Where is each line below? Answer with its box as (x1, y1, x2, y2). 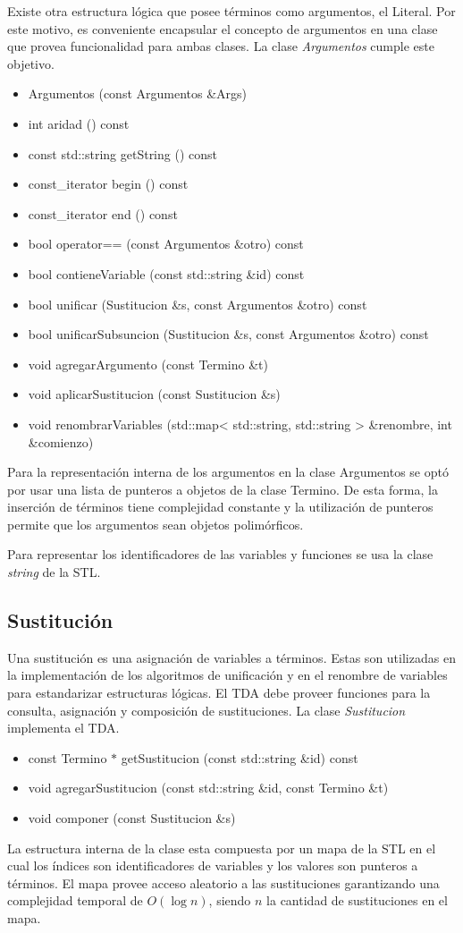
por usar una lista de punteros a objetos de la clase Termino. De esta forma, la (7, 479, 438, 498)
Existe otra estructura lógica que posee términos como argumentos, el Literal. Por (7, 2, 456, 20)
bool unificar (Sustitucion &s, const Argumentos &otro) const (28, 294, 367, 313)
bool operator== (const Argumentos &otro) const (28, 234, 304, 253)
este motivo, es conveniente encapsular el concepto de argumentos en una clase (7, 19, 438, 38)
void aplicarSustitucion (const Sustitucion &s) (28, 385, 281, 403)
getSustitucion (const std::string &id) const (121, 748, 358, 767)
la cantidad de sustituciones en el (266, 891, 448, 910)
